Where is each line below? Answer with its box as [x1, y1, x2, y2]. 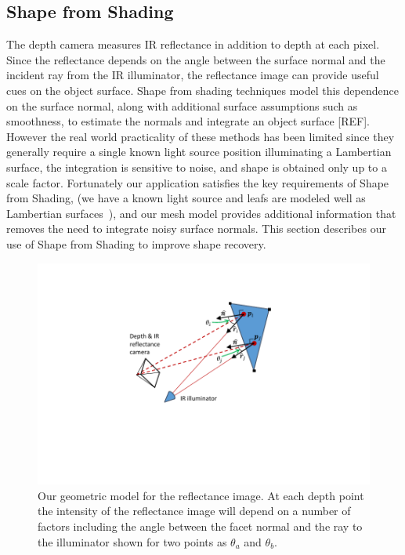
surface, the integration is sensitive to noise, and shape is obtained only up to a [6, 158, 387, 175]
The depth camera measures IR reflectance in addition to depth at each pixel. [6, 36, 380, 53]
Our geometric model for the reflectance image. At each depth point [38, 487, 364, 503]
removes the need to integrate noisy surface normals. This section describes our [6, 220, 386, 237]
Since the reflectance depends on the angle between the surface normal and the [6, 51, 385, 67]
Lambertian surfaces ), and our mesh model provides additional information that [6, 205, 396, 221]
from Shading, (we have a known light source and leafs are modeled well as [6, 190, 366, 206]
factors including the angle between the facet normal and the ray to [38, 517, 363, 534]
